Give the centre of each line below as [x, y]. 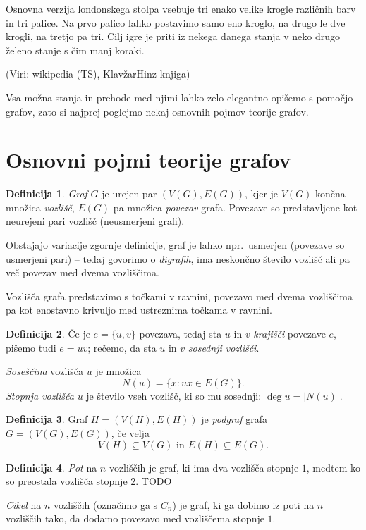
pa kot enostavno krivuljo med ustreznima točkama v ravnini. [139, 310]
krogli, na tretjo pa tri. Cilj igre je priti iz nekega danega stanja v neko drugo [173, 36]
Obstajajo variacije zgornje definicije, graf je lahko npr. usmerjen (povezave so [175, 245]
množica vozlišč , [40, 207]
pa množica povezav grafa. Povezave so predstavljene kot [235, 207]
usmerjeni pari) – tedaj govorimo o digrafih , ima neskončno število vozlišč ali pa [178, 258]
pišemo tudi [31, 347]
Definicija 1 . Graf [47, 193]
